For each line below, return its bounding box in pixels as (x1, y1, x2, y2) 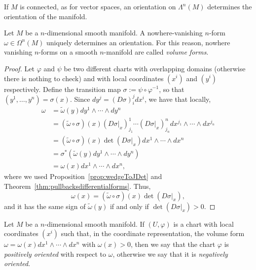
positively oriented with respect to (4, 248, 106, 259)
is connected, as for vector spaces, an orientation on (20, 1, 176, 11)
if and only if (110, 201, 149, 211)
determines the (207, 1, 252, 11)
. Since (70, 93, 90, 104)
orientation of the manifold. (4, 11, 87, 21)
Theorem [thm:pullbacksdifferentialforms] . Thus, (4, 180, 151, 191)
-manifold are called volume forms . (104, 47, 209, 57)
